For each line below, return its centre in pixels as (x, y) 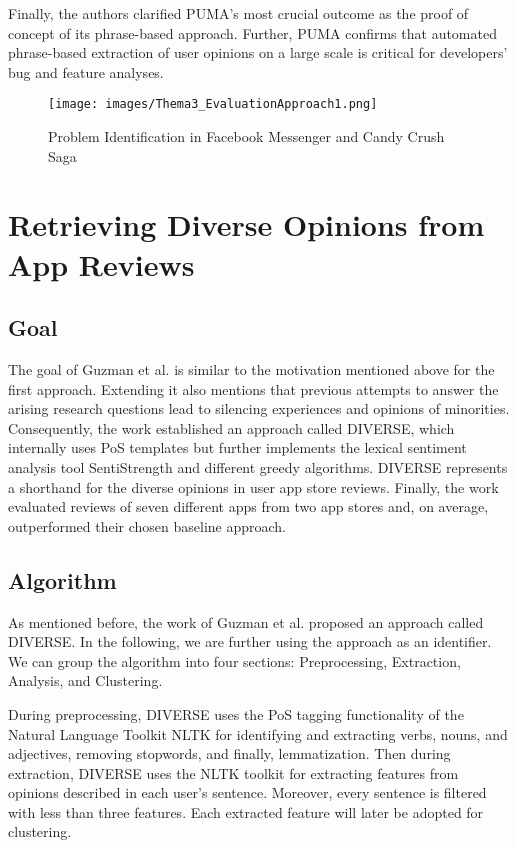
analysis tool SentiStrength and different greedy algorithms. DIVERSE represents (258, 466)
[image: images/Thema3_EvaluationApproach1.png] (213, 104)
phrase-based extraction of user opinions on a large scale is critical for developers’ (258, 52)
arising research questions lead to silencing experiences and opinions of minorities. (259, 408)
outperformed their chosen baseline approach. (147, 525)
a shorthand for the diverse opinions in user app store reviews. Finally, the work (253, 486)
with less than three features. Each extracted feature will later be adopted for (246, 811)
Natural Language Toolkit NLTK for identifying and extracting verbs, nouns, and (258, 733)
